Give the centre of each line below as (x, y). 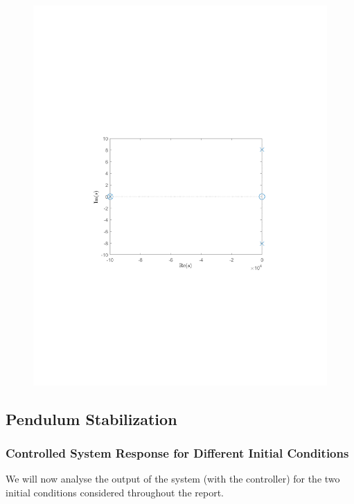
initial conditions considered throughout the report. (115, 493)
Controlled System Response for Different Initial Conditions (177, 453)
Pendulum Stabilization (91, 418)
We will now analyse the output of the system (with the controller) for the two (173, 479)
